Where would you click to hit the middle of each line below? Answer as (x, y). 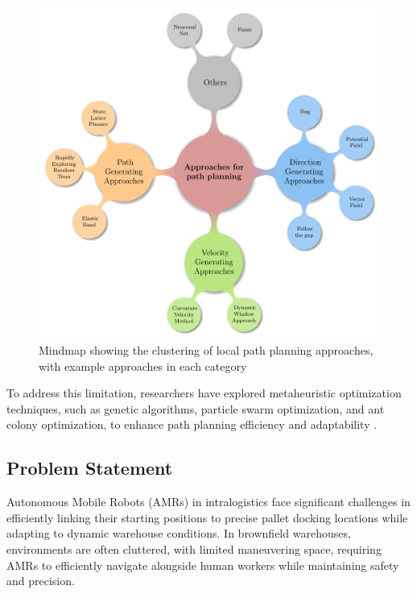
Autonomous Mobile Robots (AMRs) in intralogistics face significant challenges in (208, 502)
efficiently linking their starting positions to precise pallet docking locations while (207, 517)
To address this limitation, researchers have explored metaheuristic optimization (204, 393)
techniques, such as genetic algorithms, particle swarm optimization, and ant (196, 408)
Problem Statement (90, 468)
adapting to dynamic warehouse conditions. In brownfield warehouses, (179, 533)
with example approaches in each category (143, 366)
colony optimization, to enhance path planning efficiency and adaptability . (192, 424)
